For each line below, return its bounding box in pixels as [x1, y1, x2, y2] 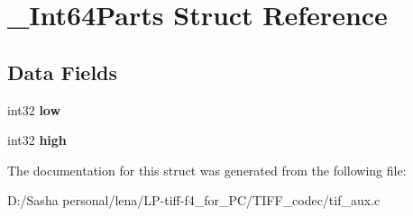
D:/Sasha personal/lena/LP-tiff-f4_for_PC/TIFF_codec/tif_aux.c [7, 191, 381, 210]
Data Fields [7, 58, 118, 85]
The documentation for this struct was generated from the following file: [7, 160, 407, 179]
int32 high [7, 130, 67, 149]
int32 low [7, 100, 61, 119]
